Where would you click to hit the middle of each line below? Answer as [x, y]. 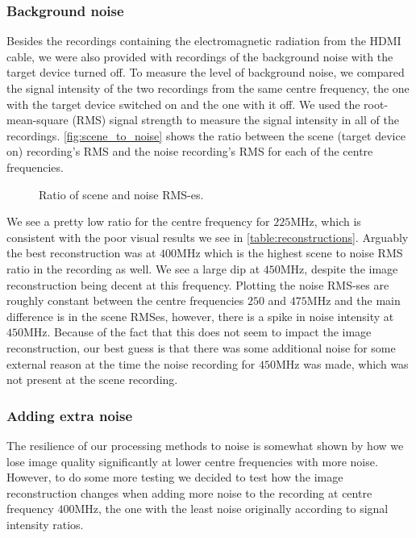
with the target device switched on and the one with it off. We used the [183, 104]
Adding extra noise [70, 415]
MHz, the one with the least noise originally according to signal [231, 509]
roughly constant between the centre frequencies [125, 300]
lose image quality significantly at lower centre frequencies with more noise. [192, 461]
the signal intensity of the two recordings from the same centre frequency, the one [208, 88]
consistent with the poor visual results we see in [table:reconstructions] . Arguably [208, 237]
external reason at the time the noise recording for [131, 363]
